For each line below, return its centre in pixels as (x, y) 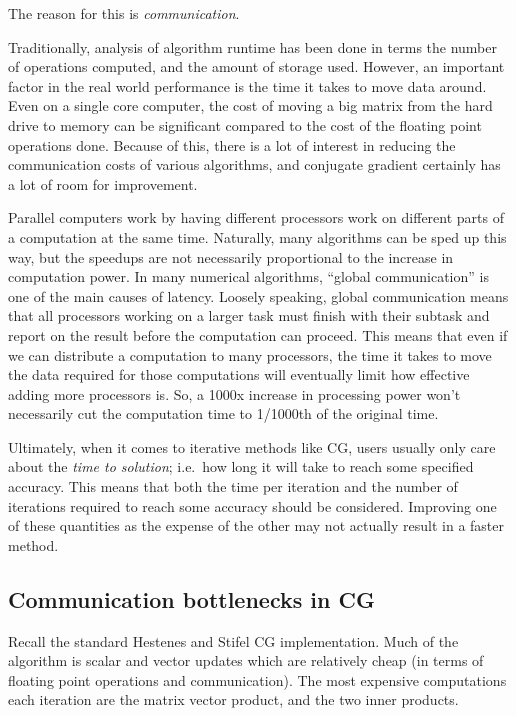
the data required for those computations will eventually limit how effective (239, 374)
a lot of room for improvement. (103, 183)
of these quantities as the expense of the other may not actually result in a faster (256, 525)
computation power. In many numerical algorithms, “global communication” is (248, 276)
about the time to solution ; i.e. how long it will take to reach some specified (241, 466)
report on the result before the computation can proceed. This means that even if (258, 334)
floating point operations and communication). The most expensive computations (257, 679)
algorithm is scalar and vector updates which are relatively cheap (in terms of (246, 660)
